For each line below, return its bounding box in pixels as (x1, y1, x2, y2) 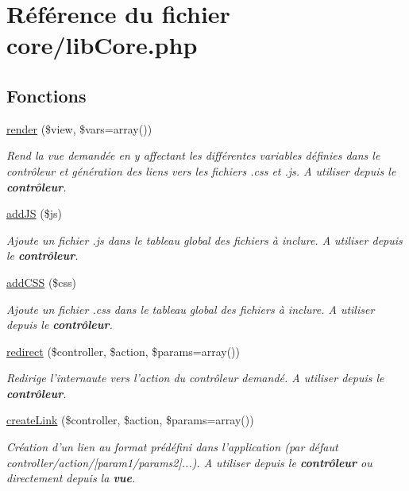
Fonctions (6, 83, 87, 107)
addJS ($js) (6, 205, 62, 222)
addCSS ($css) (6, 273, 77, 290)
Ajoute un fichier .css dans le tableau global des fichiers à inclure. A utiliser (6, 300, 375, 317)
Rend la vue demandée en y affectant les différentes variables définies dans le (6, 147, 380, 164)
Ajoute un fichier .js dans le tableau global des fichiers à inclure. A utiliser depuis (6, 231, 403, 248)
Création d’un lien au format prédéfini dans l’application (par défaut (6, 439, 338, 455)
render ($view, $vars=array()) (6, 120, 152, 137)
